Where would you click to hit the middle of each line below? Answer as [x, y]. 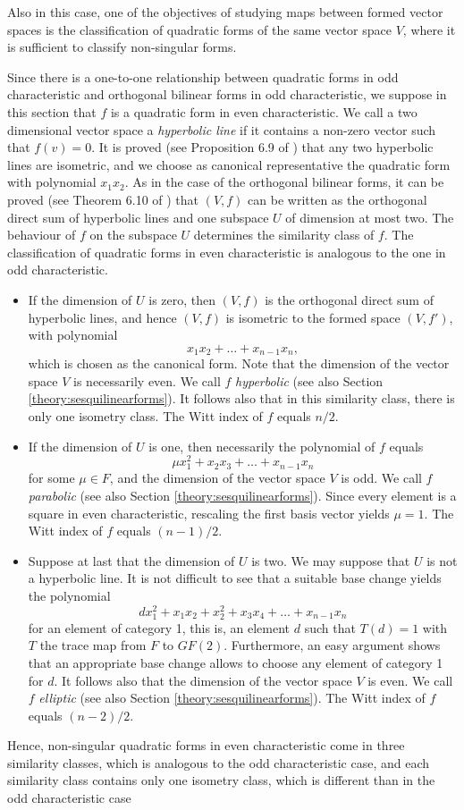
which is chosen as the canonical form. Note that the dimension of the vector [239, 363]
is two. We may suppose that [331, 560]
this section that [52, 111]
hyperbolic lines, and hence [102, 317]
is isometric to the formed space [313, 317]
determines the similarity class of [284, 235]
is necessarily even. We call [147, 380]
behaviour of [42, 235]
